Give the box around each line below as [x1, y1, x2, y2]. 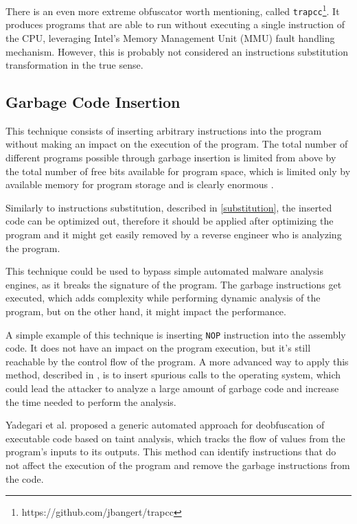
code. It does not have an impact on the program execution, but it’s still [5, 341, 311, 355]
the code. [5, 471, 44, 486]
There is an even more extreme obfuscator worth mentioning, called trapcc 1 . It [5, 2, 340, 18]
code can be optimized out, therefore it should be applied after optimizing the [5, 214, 334, 228]
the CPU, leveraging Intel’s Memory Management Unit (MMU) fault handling [5, 30, 335, 45]
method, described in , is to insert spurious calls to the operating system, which [5, 367, 341, 382]
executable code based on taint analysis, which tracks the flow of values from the [5, 431, 345, 445]
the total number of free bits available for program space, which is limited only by [5, 163, 351, 178]
